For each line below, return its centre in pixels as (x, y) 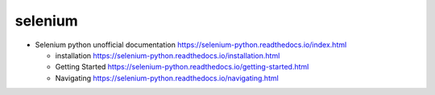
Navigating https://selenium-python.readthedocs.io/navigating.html (167, 78)
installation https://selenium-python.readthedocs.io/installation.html (168, 55)
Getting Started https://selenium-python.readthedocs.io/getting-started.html (182, 67)
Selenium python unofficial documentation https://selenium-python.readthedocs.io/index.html (191, 45)
